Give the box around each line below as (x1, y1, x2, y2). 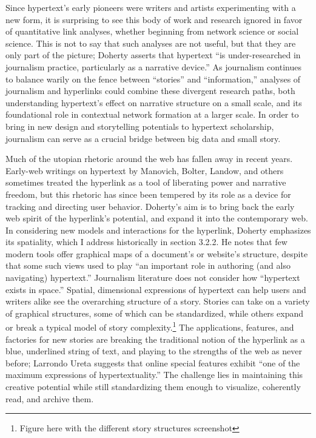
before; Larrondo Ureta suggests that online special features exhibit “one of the (5, 356, 300, 369)
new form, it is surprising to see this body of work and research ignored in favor (5, 13, 303, 25)
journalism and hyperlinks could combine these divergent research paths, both (5, 84, 295, 97)
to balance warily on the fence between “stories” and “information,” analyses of (5, 72, 301, 85)
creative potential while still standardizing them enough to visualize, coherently (5, 380, 301, 393)
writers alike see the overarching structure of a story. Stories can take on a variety (5, 295, 310, 308)
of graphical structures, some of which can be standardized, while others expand (5, 306, 303, 319)
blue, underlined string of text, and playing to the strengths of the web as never (5, 345, 302, 357)
